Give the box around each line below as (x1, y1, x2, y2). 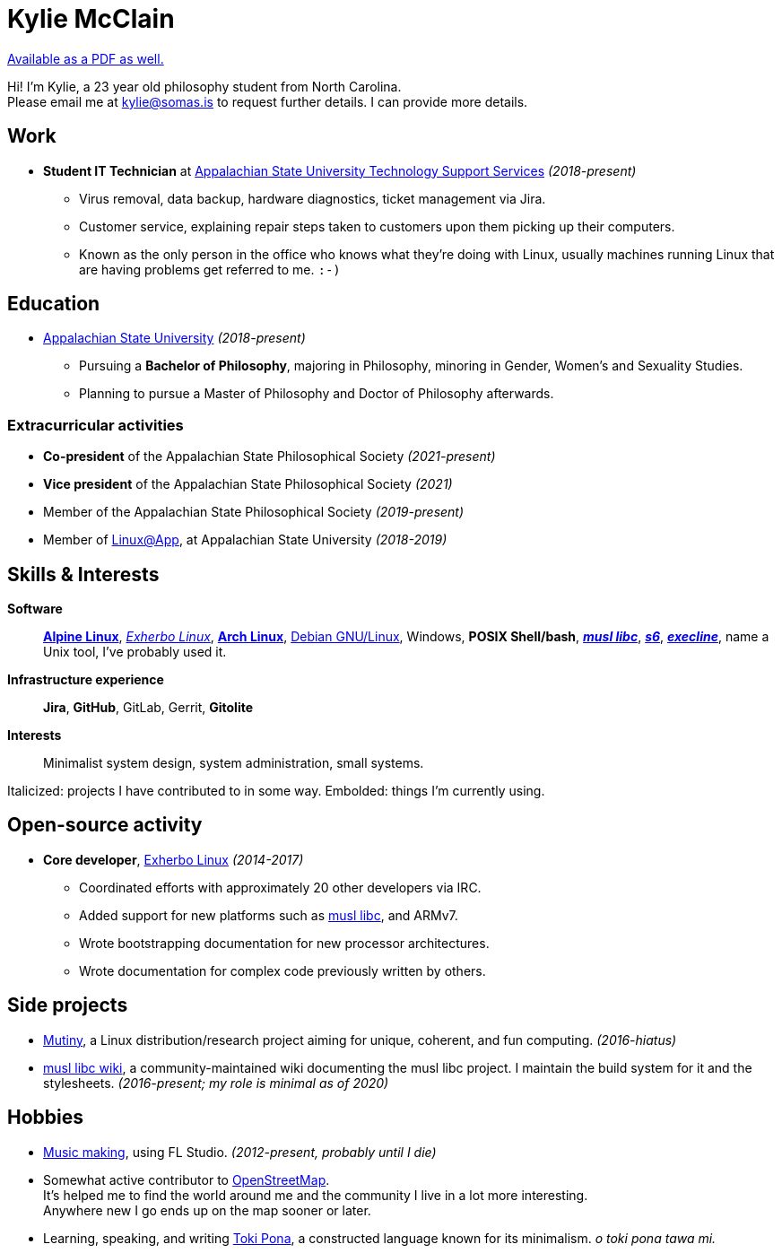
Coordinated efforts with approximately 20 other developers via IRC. (79, 879, 482, 895)
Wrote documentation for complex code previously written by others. (79, 962, 486, 979)
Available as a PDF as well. (7, 50, 164, 66)
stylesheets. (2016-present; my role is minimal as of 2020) (43, 1075, 389, 1091)
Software (7, 601, 63, 617)
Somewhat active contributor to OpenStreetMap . (43, 1171, 330, 1188)
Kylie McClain (7, 4, 175, 34)
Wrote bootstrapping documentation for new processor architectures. (79, 935, 490, 951)
